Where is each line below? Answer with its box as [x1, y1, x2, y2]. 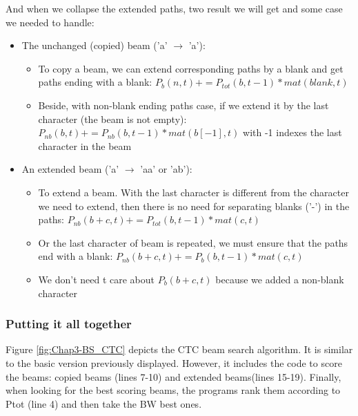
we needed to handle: [6, 15, 95, 29]
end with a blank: [38, 249, 113, 263]
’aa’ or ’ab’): [140, 162, 192, 176]
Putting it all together [6, 315, 132, 332]
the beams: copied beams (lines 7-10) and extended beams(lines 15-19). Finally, [6, 369, 341, 384]
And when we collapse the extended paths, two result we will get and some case [6, 1, 343, 15]
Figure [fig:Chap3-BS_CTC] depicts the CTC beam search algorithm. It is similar [6, 342, 353, 357]
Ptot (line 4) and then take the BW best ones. [6, 396, 202, 410]
